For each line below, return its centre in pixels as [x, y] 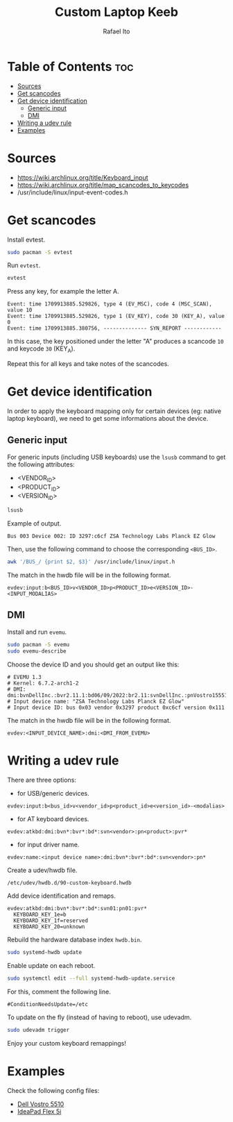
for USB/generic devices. [53, 793]
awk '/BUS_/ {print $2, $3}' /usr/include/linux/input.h [91, 562]
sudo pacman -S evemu [38, 644]
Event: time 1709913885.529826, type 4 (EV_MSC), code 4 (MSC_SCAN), [110, 304]
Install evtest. [26, 240]
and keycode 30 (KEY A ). [41, 350]
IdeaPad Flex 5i [39, 1111]
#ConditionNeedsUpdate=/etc [48, 1005]
